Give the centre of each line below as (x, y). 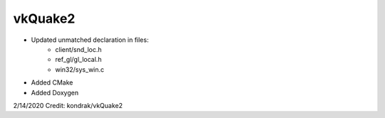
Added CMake (52, 82)
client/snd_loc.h (79, 49)
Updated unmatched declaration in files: (90, 40)
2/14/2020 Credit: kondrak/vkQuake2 (68, 105)
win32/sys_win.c (80, 69)
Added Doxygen (55, 92)
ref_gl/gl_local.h (78, 60)
